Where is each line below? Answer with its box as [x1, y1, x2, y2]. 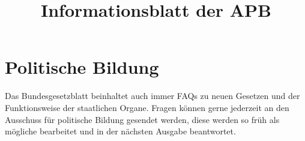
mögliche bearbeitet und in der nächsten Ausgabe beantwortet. [5, 125, 236, 137]
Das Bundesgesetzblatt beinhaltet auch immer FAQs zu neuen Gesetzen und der [5, 89, 300, 102]
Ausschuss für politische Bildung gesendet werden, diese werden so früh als [5, 113, 280, 125]
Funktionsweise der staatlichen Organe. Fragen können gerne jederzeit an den [5, 101, 289, 113]
